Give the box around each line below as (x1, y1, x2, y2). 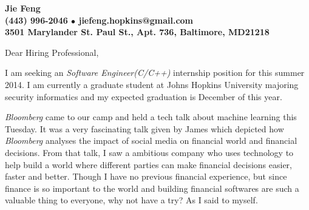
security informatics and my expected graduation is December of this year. (5, 90, 282, 103)
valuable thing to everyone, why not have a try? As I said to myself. (5, 194, 258, 206)
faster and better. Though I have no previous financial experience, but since (5, 170, 287, 183)
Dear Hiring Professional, (5, 46, 99, 58)
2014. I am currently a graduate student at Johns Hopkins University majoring (5, 78, 299, 90)
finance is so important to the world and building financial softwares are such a (5, 181, 299, 194)
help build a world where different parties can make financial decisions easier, (5, 158, 292, 171)
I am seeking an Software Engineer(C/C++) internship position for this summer (5, 66, 305, 79)
